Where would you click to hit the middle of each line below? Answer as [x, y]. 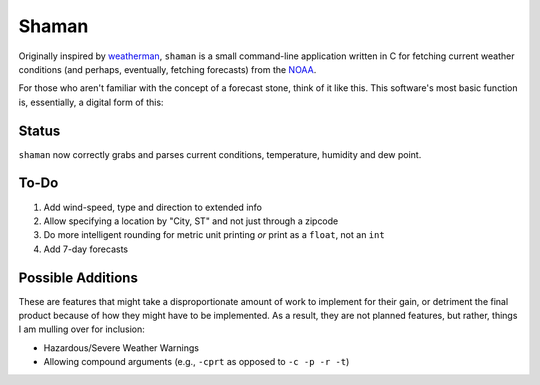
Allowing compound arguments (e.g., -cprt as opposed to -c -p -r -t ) [196, 362]
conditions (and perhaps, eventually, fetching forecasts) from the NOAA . [167, 69]
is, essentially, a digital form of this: [91, 102]
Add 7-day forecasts [86, 249]
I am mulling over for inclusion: [81, 329]
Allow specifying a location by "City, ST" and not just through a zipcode [191, 221]
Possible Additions [78, 277]
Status [39, 130]
